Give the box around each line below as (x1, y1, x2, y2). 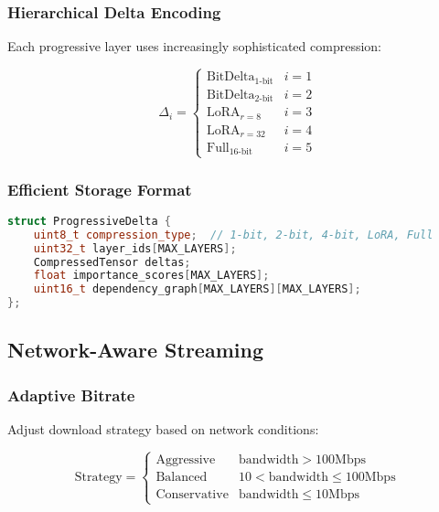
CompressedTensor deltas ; (33, 255, 191, 269)
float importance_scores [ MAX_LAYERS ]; (33, 269, 270, 283)
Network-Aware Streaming (7, 336, 263, 364)
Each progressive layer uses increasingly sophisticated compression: (7, 37, 381, 56)
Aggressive (155, 453, 216, 466)
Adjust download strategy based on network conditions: (7, 420, 319, 439)
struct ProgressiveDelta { (7, 214, 171, 228)
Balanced (155, 470, 208, 484)
